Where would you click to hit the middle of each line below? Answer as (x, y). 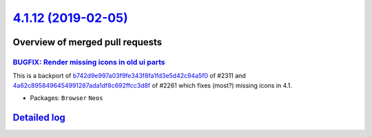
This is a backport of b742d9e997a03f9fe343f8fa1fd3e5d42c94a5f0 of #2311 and (129, 76)
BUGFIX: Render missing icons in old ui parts (89, 62)
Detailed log (39, 117)
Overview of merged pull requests (87, 42)
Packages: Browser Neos (66, 98)
